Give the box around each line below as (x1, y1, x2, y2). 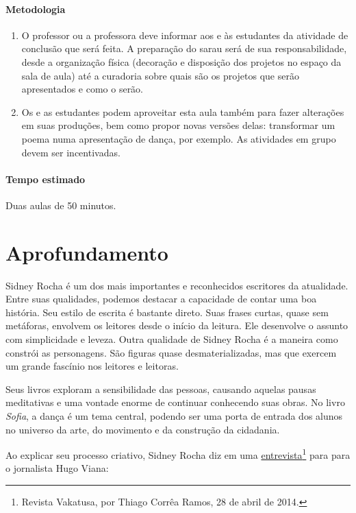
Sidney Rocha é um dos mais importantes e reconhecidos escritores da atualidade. (5, 278, 348, 292)
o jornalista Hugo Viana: (5, 461, 109, 475)
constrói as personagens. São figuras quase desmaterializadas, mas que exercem (5, 345, 337, 359)
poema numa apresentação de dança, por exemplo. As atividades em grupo (21, 131, 336, 145)
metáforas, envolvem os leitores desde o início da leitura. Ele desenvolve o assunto (5, 318, 348, 333)
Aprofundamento (5, 238, 168, 266)
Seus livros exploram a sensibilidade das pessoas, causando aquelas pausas (5, 381, 316, 396)
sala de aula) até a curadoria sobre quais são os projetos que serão (21, 68, 299, 82)
